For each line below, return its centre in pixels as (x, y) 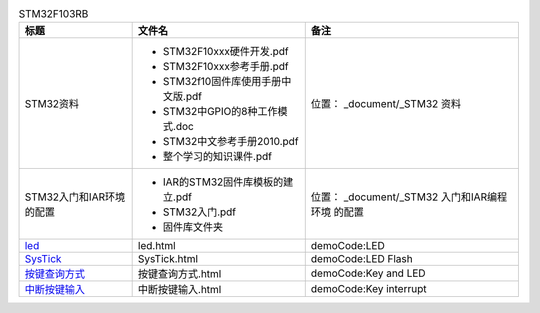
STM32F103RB (53, 14)
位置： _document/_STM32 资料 (386, 104)
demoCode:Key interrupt (368, 289)
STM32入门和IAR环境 (74, 197)
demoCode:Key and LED (368, 273)
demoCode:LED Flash (362, 259)
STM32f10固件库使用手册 (222, 82)
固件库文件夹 (193, 227)
